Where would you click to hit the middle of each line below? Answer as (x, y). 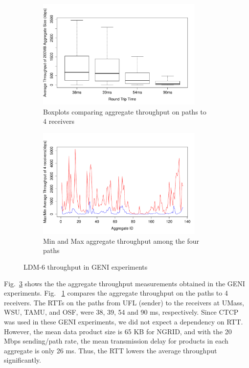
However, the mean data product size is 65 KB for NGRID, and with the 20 (118, 331)
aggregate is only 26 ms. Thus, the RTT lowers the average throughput (111, 350)
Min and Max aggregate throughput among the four (121, 241)
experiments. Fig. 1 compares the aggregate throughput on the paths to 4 (116, 293)
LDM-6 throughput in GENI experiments (86, 266)
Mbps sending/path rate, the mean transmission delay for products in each (116, 341)
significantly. (23, 360)
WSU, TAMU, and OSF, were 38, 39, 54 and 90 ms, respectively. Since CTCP (121, 312)
